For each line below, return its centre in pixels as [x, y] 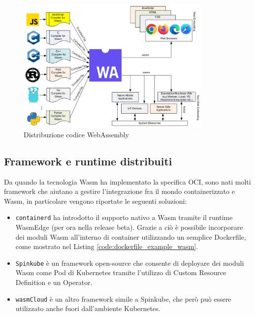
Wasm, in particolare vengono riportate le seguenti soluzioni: [96, 201]
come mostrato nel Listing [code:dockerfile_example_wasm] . [107, 246]
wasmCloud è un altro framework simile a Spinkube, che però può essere [123, 299]
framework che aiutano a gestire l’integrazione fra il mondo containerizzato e [119, 191]
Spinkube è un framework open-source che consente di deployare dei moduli [130, 263]
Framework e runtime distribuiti [88, 161]
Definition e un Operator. [54, 282]
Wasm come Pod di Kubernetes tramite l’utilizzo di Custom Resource [121, 272]
